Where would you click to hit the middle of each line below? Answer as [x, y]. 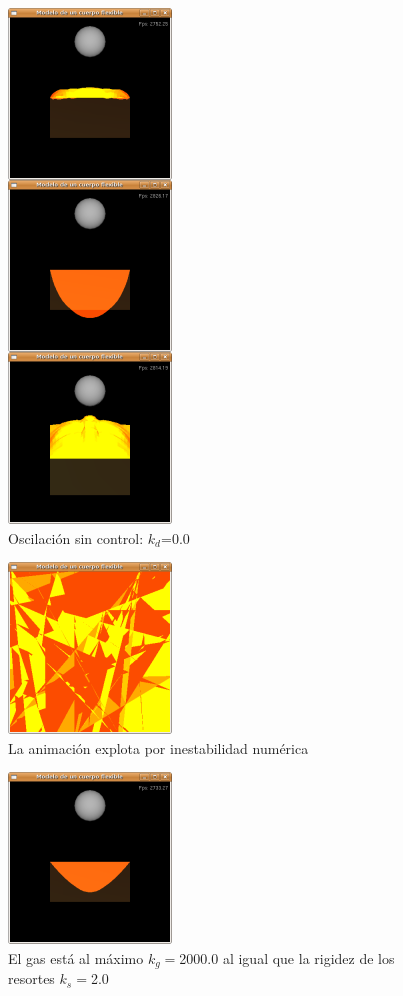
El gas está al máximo [76, 957]
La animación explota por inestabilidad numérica [158, 747]
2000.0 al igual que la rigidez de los [287, 957]
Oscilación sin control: [76, 537]
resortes [31, 978]
